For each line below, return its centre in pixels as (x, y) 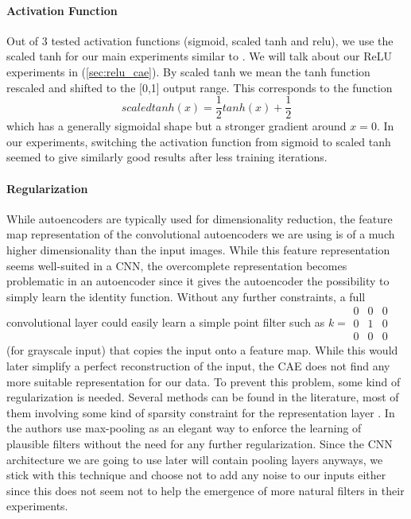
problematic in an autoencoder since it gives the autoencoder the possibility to (198, 281)
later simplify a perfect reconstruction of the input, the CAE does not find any (198, 366)
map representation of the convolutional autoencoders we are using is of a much (201, 234)
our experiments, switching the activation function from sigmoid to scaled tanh (199, 141)
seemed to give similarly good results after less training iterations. (167, 157)
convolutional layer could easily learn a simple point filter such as (166, 321)
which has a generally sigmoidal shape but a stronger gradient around (176, 126)
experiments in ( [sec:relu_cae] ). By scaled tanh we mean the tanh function (188, 71)
